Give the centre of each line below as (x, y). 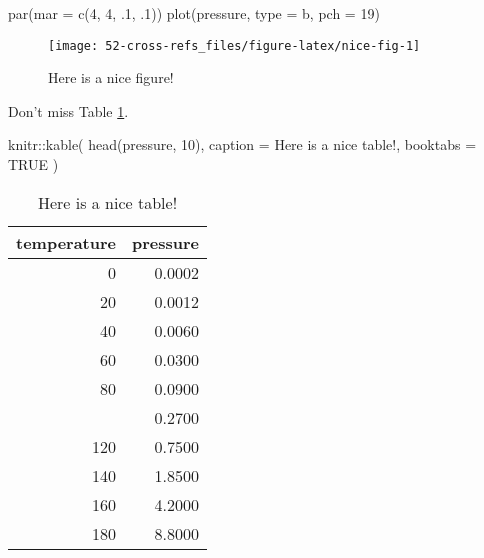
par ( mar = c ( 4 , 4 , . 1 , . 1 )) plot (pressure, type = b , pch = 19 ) (194, 13)
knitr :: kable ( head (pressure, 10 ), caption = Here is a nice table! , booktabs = (242, 144)
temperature (66, 242)
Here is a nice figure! (111, 77)
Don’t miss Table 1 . (68, 110)
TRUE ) (33, 164)
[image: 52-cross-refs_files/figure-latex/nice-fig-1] (234, 45)
